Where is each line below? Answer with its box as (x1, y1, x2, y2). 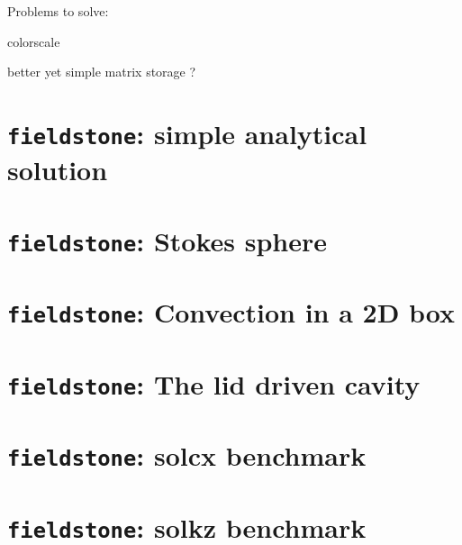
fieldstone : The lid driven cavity (7, 365, 421, 402)
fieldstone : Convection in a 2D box (7, 294, 456, 331)
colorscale (7, 32, 60, 50)
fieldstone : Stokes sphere (7, 222, 328, 259)
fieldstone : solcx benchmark (7, 437, 367, 474)
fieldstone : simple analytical (7, 114, 367, 151)
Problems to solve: (7, 2, 109, 20)
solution (7, 151, 108, 188)
